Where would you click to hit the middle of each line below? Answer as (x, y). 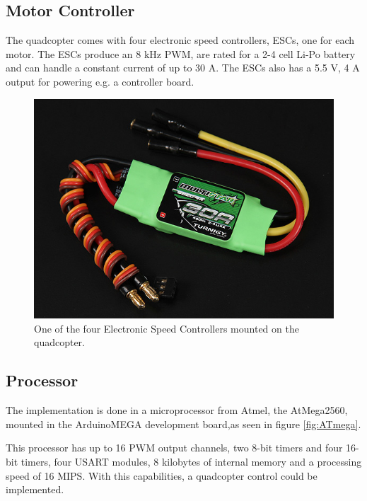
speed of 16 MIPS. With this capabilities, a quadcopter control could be (162, 475)
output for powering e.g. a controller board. (100, 81)
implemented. (35, 489)
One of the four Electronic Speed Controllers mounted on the (167, 328)
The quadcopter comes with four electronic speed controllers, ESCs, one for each (180, 40)
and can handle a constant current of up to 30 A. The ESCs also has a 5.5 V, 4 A (183, 68)
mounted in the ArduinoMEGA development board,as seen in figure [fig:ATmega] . (183, 424)
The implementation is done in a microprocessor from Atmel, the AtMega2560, (177, 410)
